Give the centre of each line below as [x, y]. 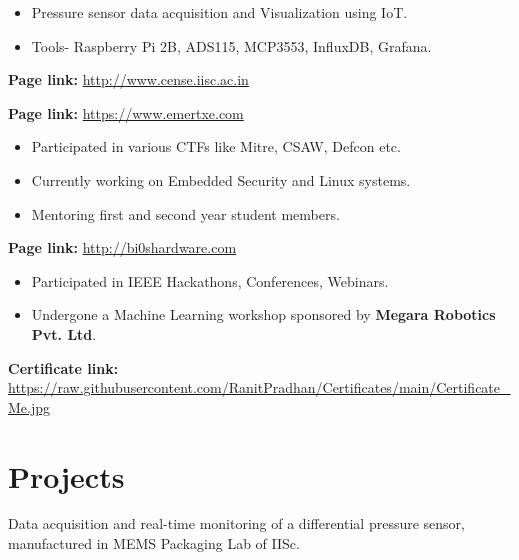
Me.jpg [29, 406]
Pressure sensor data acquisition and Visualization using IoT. [219, 12]
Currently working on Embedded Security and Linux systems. [221, 179]
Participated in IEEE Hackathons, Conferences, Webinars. [210, 280]
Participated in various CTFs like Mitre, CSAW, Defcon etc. [216, 146]
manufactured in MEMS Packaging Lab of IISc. [154, 543]
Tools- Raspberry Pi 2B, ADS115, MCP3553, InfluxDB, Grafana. [231, 45]
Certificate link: [63, 367]
